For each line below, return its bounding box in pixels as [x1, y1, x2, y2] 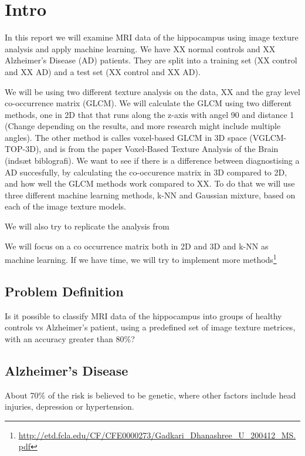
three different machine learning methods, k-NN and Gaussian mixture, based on [5, 188, 296, 201]
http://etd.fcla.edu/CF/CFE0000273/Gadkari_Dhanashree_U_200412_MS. [18, 428, 296, 441]
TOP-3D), [5, 143, 42, 155]
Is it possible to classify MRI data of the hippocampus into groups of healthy [5, 309, 282, 322]
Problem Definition [5, 282, 124, 300]
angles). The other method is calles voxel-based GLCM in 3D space [5, 131, 247, 143]
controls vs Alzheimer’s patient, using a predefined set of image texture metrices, [5, 321, 296, 333]
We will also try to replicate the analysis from [5, 220, 170, 232]
